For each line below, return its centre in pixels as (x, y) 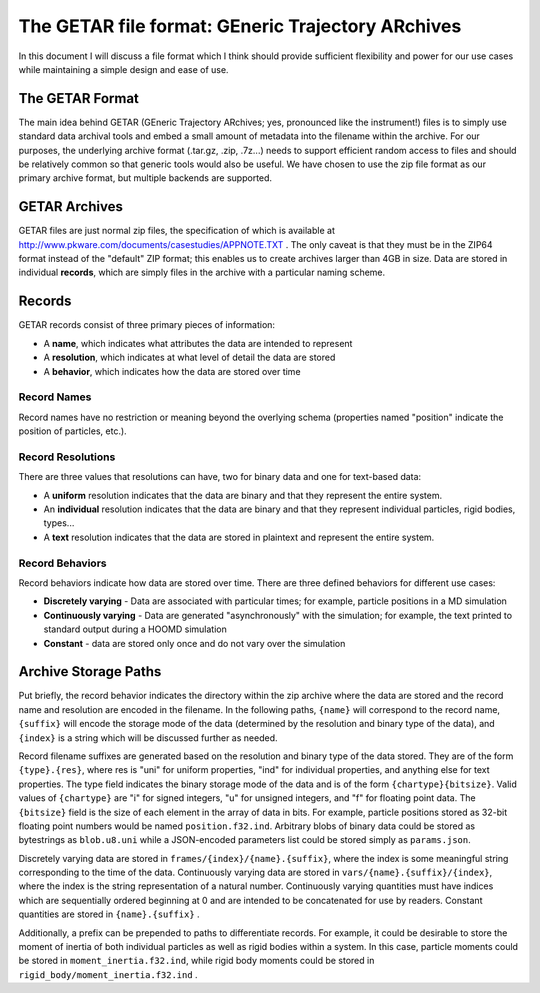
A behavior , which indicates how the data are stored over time (172, 371)
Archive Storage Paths (90, 671)
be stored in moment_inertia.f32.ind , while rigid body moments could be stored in (196, 961)
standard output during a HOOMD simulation (135, 629)
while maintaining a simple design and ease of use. (123, 69)
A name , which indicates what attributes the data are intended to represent (198, 343)
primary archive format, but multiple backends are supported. (145, 178)
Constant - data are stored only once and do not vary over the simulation (194, 643)
